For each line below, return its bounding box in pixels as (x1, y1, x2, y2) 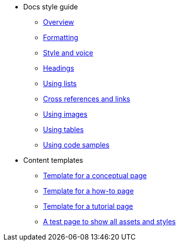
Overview (43, 18, 74, 26)
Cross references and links (43, 95, 131, 103)
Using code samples (43, 141, 110, 149)
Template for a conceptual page (43, 171, 147, 180)
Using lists (43, 79, 77, 88)
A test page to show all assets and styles (43, 217, 176, 226)
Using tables (43, 125, 84, 134)
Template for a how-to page (43, 187, 134, 195)
